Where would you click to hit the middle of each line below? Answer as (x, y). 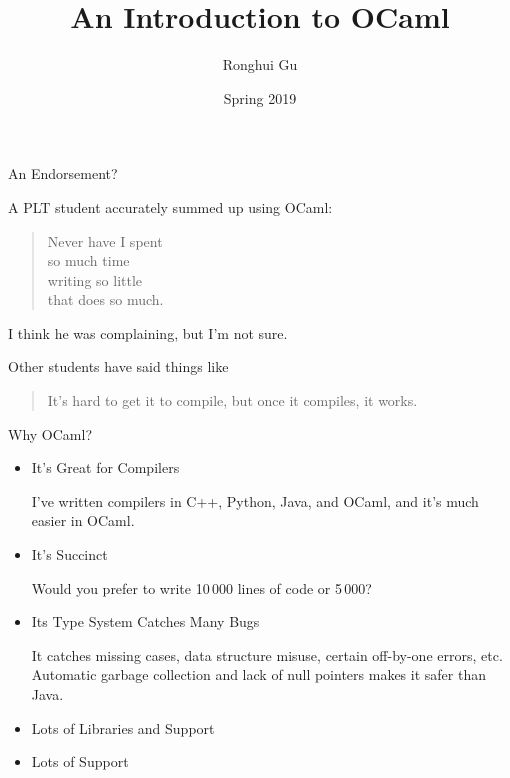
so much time (88, 260)
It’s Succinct (69, 554)
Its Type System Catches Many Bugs (145, 621)
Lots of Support (80, 761)
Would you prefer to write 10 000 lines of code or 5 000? (201, 587)
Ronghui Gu (260, 64)
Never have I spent (105, 240)
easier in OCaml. (83, 520)
